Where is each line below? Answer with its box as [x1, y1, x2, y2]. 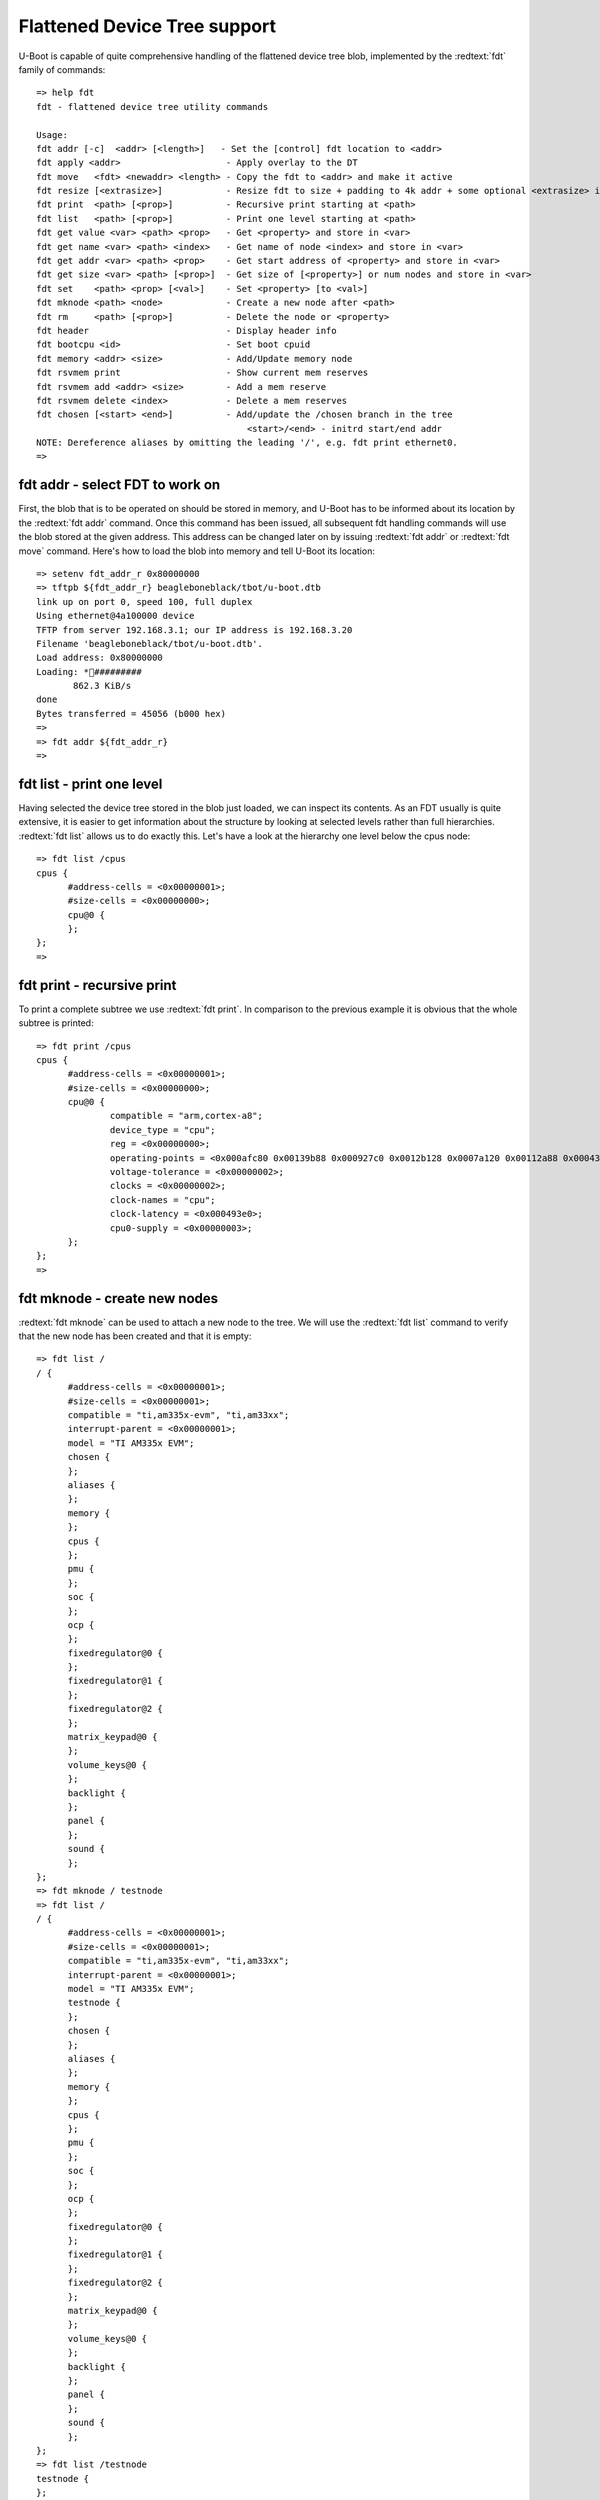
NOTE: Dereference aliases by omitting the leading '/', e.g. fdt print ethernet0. [36, 437, 459, 449]
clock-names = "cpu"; [110, 1194, 216, 1205]
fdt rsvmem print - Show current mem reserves [36, 367, 369, 379]
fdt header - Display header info [36, 325, 337, 336]
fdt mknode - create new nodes [18, 1290, 219, 1307]
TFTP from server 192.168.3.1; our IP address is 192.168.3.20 [36, 624, 353, 635]
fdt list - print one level [18, 775, 163, 792]
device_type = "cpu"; [110, 1124, 216, 1135]
